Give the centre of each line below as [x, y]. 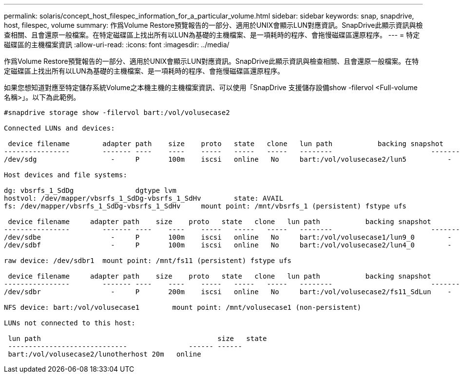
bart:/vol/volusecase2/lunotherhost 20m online [105, 354]
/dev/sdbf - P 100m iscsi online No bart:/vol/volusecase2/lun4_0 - [228, 245]
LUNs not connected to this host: [70, 323]
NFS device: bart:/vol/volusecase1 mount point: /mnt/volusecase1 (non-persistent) [183, 307]
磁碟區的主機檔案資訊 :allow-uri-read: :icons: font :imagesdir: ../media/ [117, 45]
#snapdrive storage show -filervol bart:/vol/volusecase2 [117, 113]
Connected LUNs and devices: [59, 128]
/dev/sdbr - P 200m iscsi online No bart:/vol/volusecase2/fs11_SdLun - [228, 292]
